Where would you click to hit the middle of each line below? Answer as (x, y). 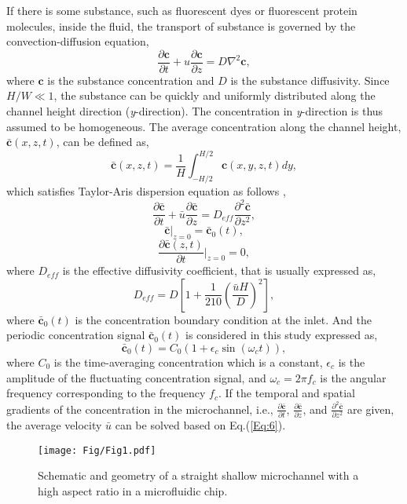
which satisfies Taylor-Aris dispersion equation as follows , (146, 191)
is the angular (353, 377)
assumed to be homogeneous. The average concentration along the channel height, (204, 126)
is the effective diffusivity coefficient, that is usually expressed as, (219, 270)
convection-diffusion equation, (78, 41)
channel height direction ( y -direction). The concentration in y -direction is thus (195, 111)
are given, (371, 409)
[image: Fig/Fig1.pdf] (97, 450)
